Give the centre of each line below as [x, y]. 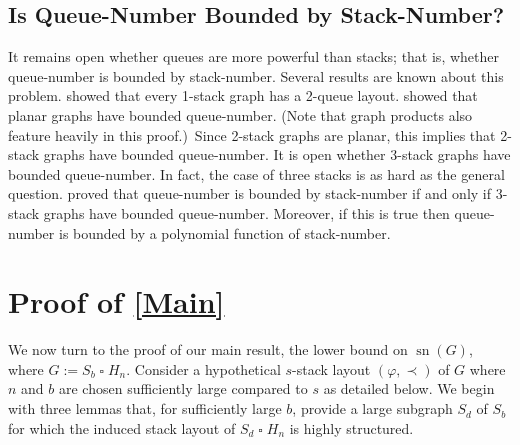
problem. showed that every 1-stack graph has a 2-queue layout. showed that [243, 95]
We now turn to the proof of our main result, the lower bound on [208, 349]
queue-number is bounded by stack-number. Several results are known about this [256, 75]
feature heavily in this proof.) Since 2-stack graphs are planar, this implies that [252, 134]
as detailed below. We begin [409, 388]
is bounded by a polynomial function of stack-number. [224, 232]
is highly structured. [351, 427]
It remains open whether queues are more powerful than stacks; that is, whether [253, 56]
